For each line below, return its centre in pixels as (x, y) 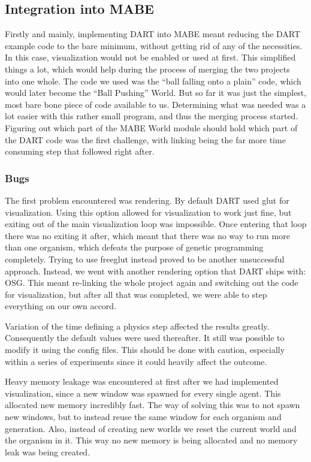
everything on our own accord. (61, 306)
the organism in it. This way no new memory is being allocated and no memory (151, 440)
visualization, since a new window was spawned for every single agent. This (143, 393)
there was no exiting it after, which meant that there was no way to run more (147, 235)
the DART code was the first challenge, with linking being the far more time (145, 139)
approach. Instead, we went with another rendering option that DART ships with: (155, 271)
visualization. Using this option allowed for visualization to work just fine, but (148, 212)
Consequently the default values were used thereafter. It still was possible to (145, 338)
